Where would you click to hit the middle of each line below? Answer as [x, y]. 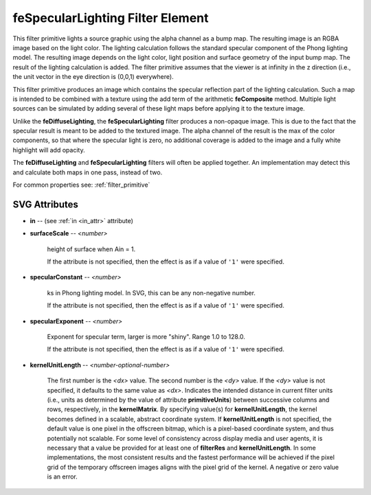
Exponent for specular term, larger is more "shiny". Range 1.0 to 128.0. [146, 337]
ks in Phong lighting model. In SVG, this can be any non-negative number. [151, 292]
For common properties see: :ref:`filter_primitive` [81, 185]
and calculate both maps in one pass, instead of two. [88, 172]
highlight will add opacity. [49, 150]
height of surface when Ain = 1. [91, 249]
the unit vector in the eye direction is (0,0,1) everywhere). [93, 77]
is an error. [63, 476]
